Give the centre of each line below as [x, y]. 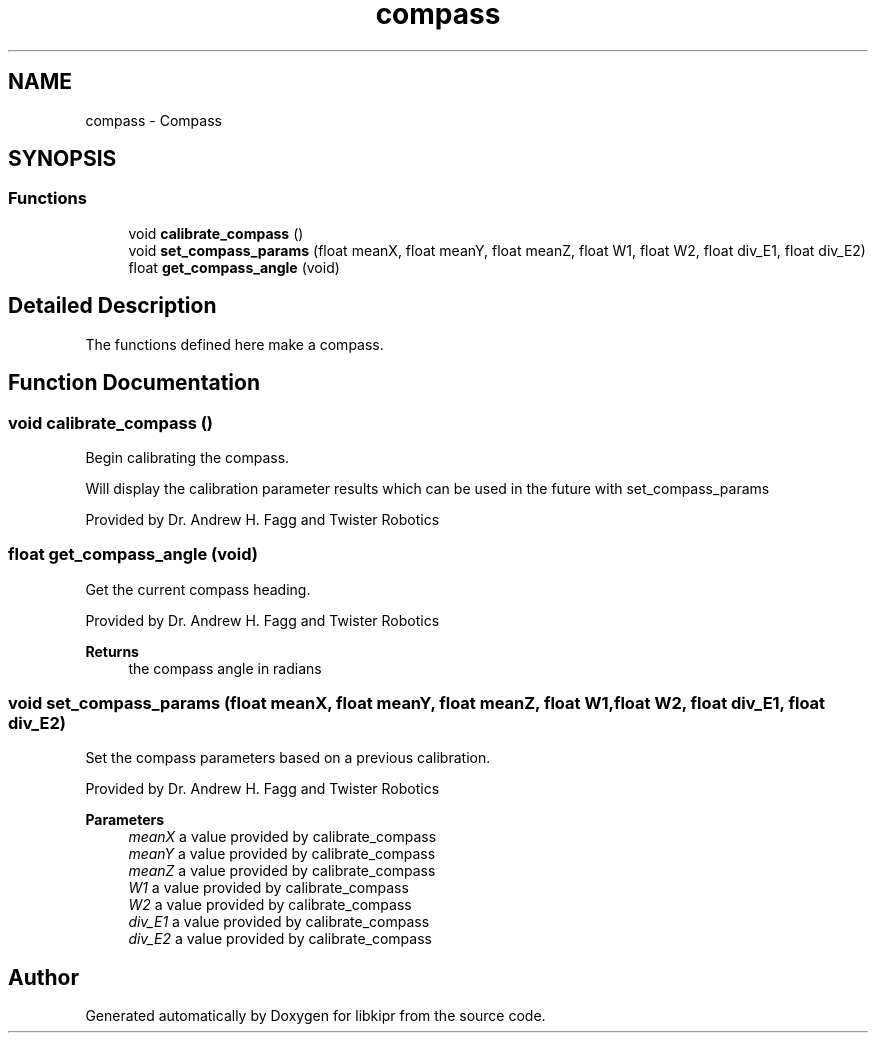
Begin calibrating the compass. [187, 457]
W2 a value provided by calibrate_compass [270, 905]
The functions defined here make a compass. [234, 344]
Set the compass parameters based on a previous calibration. [288, 758]
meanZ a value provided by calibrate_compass [282, 871]
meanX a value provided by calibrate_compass [282, 837]
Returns [112, 651]
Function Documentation [134, 383]
